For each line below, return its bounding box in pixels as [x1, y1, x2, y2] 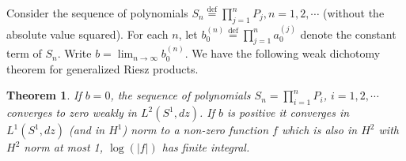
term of [6, 45, 42, 62]
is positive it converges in [227, 104, 350, 121]
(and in [69, 122, 105, 138]
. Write [57, 45, 92, 62]
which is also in [281, 122, 358, 138]
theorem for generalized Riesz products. [6, 60, 199, 77]
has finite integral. [161, 139, 250, 155]
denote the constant [300, 25, 397, 42]
